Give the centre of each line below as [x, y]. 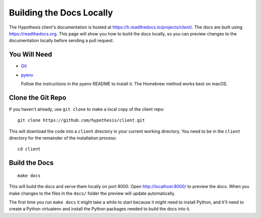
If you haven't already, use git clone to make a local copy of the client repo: [87, 109]
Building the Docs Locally [61, 13]
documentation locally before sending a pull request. [61, 41]
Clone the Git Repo [38, 98]
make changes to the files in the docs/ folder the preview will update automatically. [92, 193]
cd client [29, 149]
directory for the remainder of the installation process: [63, 138]
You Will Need [31, 54]
